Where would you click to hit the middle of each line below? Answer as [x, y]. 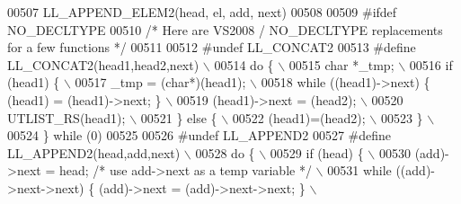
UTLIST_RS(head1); [66, 117]
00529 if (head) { [317, 152]
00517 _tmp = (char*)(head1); [160, 82]
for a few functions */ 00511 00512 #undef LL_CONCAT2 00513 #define [212, 47]
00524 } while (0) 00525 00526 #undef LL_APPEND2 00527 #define [199, 135]
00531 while [359, 170]
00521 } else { [179, 117]
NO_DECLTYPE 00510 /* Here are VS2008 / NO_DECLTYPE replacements [225, 29]
